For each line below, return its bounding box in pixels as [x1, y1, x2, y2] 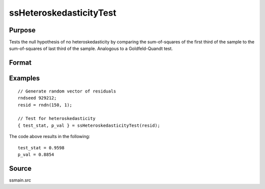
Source [9, 164, 32, 172]
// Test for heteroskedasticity [18, 116, 96, 121]
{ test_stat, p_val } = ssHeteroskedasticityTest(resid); [18, 122, 160, 128]
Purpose [9, 26, 36, 34]
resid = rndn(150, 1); [18, 102, 73, 108]
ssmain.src [9, 177, 31, 183]
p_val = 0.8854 [18, 152, 54, 157]
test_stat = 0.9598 [18, 145, 65, 150]
